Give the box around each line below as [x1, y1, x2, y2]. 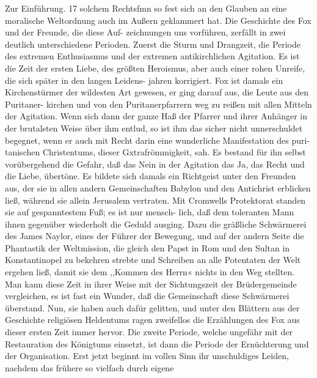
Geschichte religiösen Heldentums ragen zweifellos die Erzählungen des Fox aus [5, 313, 300, 326]
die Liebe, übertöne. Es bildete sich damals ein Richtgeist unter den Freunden [5, 169, 296, 182]
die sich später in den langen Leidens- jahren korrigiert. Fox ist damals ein [5, 73, 283, 86]
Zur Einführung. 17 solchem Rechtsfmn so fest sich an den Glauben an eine [5, 2, 287, 14]
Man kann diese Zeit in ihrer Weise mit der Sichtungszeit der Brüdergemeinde [5, 277, 297, 290]
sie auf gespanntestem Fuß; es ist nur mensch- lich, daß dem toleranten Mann [5, 206, 294, 218]
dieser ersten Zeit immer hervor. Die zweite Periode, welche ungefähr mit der [5, 325, 293, 338]
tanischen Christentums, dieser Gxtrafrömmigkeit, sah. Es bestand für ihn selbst [5, 146, 306, 158]
